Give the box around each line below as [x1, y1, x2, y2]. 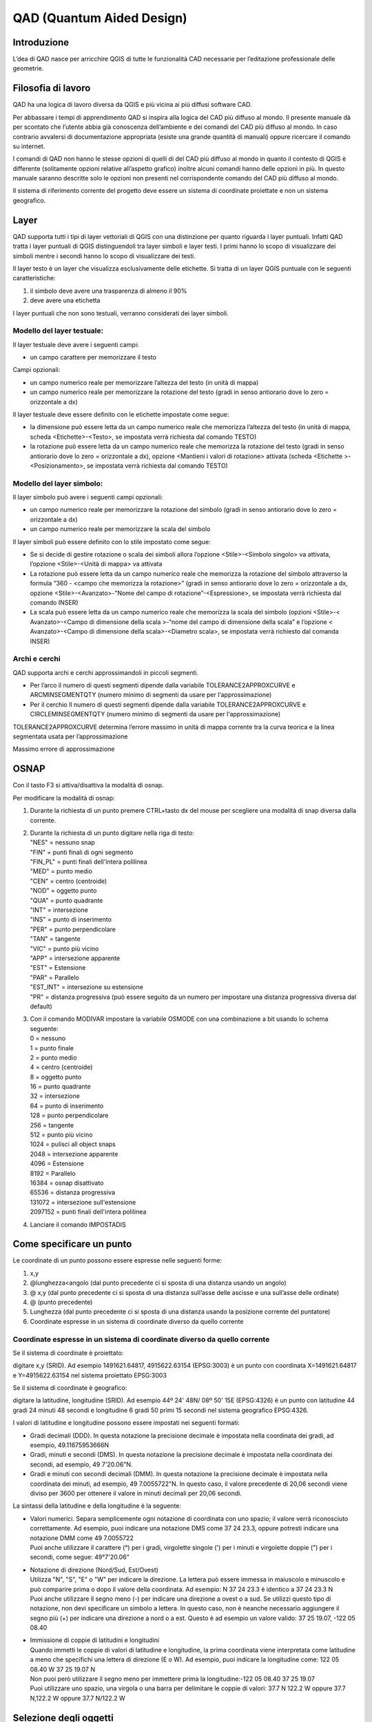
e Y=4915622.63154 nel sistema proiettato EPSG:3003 [12, 1371, 167, 1379]
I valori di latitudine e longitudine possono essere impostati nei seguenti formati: [12, 1419, 240, 1427]
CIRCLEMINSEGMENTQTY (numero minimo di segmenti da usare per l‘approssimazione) [30, 710, 281, 718]
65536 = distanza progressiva [30, 1188, 116, 1196]
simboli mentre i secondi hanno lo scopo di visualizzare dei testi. [12, 251, 196, 260]
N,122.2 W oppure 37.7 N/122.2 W [30, 1694, 125, 1702]
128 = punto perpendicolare [30, 1111, 109, 1119]
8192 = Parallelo [30, 1169, 76, 1177]
